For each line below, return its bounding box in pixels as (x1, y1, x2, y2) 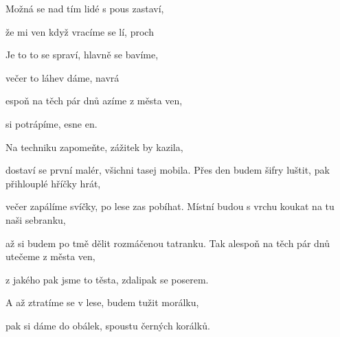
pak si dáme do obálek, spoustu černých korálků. (5, 318, 210, 332)
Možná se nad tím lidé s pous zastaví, (5, 1, 164, 15)
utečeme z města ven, (5, 249, 95, 264)
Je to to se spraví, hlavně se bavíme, (5, 47, 159, 62)
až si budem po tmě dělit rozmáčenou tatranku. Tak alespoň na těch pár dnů (5, 235, 330, 250)
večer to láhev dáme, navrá (5, 70, 120, 84)
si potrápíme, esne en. (5, 116, 98, 130)
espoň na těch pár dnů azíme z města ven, (5, 93, 183, 108)
